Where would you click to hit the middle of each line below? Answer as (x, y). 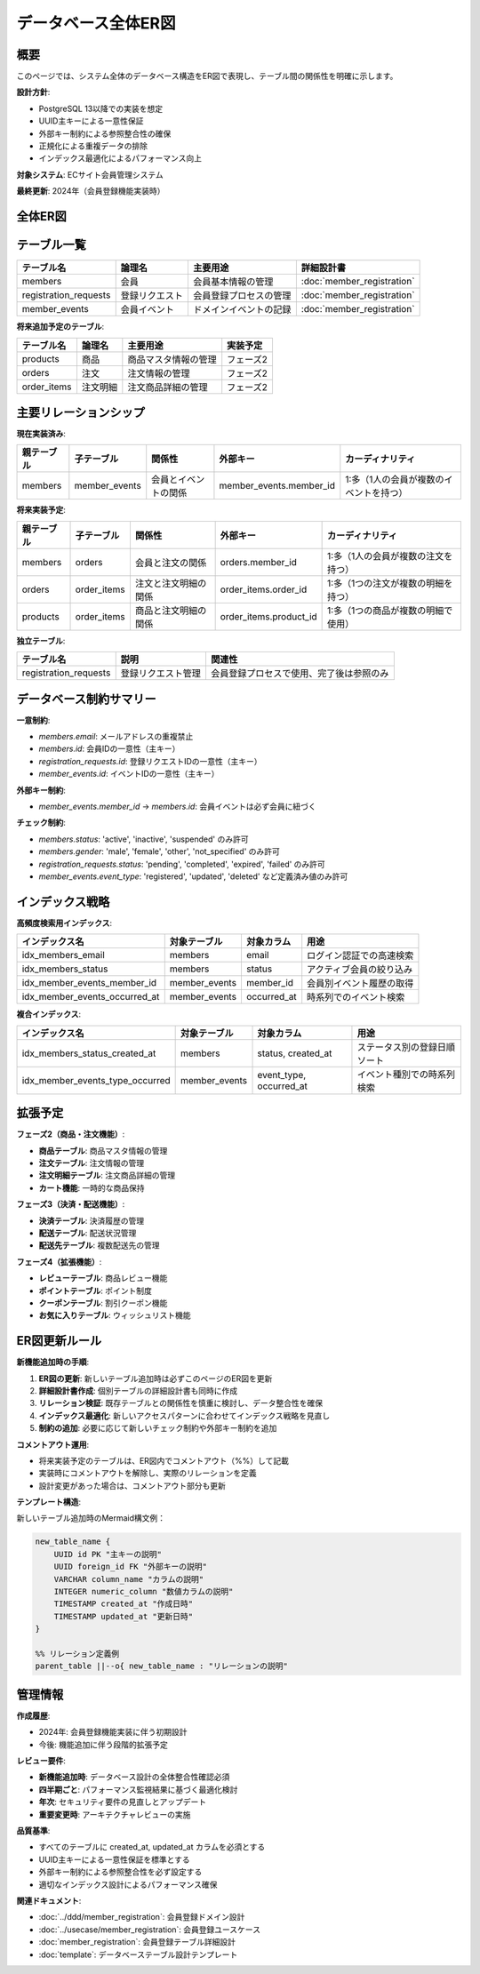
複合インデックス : (49, 1014)
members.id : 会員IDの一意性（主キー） (109, 749)
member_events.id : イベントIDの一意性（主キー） (129, 774)
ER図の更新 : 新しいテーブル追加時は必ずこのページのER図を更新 (156, 1379)
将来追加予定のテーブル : (60, 327)
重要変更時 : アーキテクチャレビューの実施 (115, 1814)
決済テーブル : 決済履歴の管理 (92, 1220)
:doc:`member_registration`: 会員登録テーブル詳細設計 (137, 1942)
